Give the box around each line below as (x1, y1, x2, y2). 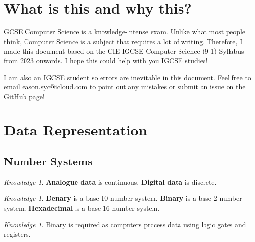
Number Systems (4, 154, 93, 169)
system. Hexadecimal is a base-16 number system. (4, 203, 160, 213)
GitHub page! (4, 91, 45, 101)
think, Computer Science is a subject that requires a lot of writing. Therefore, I (4, 36, 243, 46)
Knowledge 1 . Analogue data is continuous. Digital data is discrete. (4, 176, 217, 187)
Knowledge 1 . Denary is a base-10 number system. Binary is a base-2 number (4, 193, 242, 203)
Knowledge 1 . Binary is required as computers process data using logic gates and (4, 219, 246, 229)
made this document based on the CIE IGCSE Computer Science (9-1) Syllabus (4, 46, 244, 56)
